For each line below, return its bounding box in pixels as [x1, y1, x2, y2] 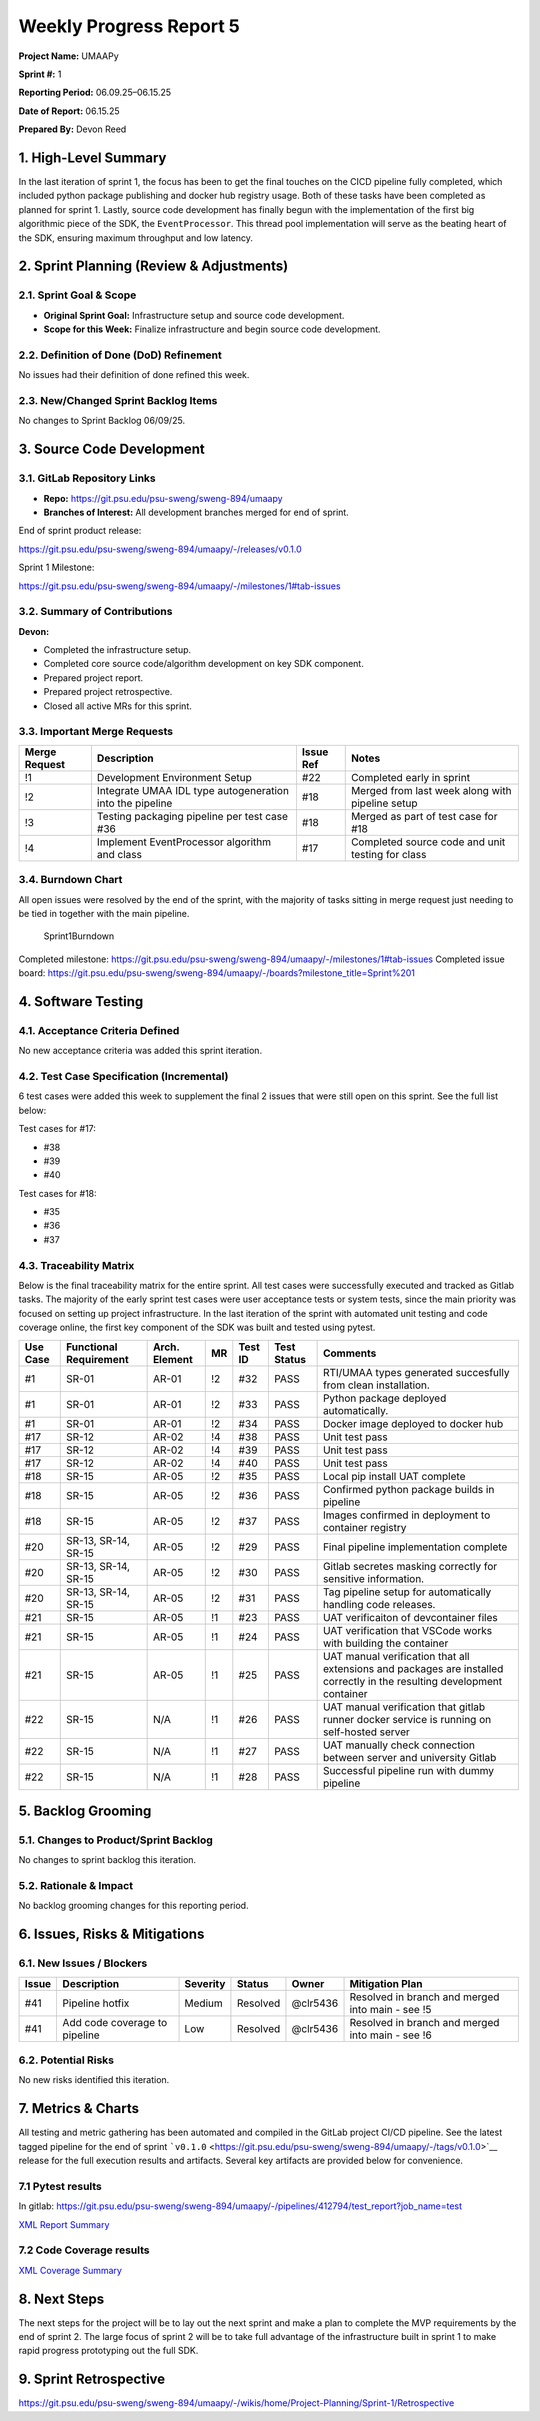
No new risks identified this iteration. [18, 2074, 170, 2086]
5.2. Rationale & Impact [18, 1879, 134, 1893]
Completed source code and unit [350, 835, 506, 849]
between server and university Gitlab [322, 1750, 497, 1764]
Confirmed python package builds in [322, 1482, 495, 1496]
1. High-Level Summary [18, 149, 167, 166]
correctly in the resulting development [322, 1674, 503, 1688]
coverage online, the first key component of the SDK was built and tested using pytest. [18, 1321, 376, 1334]
